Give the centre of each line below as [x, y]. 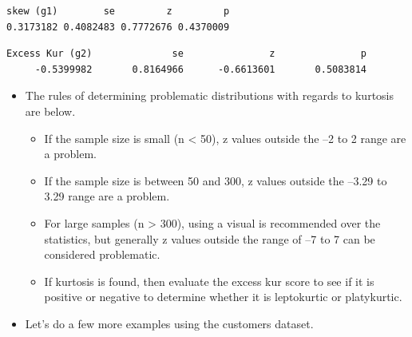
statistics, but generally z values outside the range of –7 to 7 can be [210, 238]
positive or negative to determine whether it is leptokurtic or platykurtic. [223, 297]
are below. [50, 111]
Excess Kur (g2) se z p [187, 54]
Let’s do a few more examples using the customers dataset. [169, 323]
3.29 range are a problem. [107, 196]
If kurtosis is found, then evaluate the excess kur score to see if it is [209, 281]
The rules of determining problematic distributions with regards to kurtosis [210, 95]
